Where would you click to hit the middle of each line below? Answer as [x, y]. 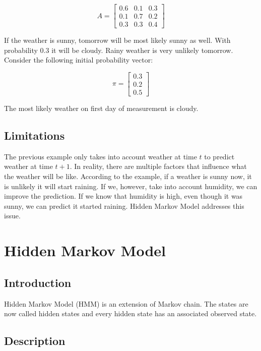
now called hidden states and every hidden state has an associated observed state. [130, 313]
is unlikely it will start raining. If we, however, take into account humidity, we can [131, 186]
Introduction [38, 282]
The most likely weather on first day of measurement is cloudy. [101, 108]
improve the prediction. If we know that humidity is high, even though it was [123, 196]
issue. [12, 216]
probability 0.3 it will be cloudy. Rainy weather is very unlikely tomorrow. [119, 50]
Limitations [35, 135]
